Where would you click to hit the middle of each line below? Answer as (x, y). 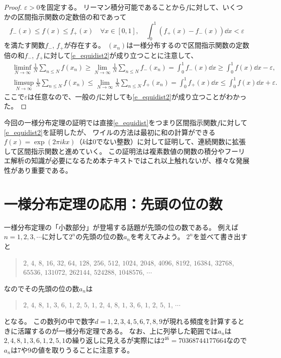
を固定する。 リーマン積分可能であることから (113, 7)
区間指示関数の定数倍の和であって (72, 16)
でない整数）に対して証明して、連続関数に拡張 (171, 141)
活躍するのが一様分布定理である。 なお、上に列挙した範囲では (118, 330)
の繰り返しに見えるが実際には (113, 340)
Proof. (13, 7)
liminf (23, 67)
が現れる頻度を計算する (200, 321)
